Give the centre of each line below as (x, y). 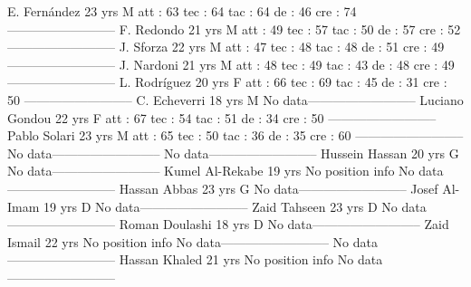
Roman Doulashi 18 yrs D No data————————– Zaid (284, 224)
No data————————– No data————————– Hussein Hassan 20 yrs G (233, 153)
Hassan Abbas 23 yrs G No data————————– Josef (279, 188)
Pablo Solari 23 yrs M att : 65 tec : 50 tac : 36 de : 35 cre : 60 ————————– (235, 135)
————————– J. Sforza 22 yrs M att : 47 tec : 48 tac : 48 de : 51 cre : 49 (226, 47)
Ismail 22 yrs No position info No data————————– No (178, 241)
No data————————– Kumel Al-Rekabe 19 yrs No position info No (211, 171)
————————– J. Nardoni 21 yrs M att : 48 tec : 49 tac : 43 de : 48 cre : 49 (231, 64)
